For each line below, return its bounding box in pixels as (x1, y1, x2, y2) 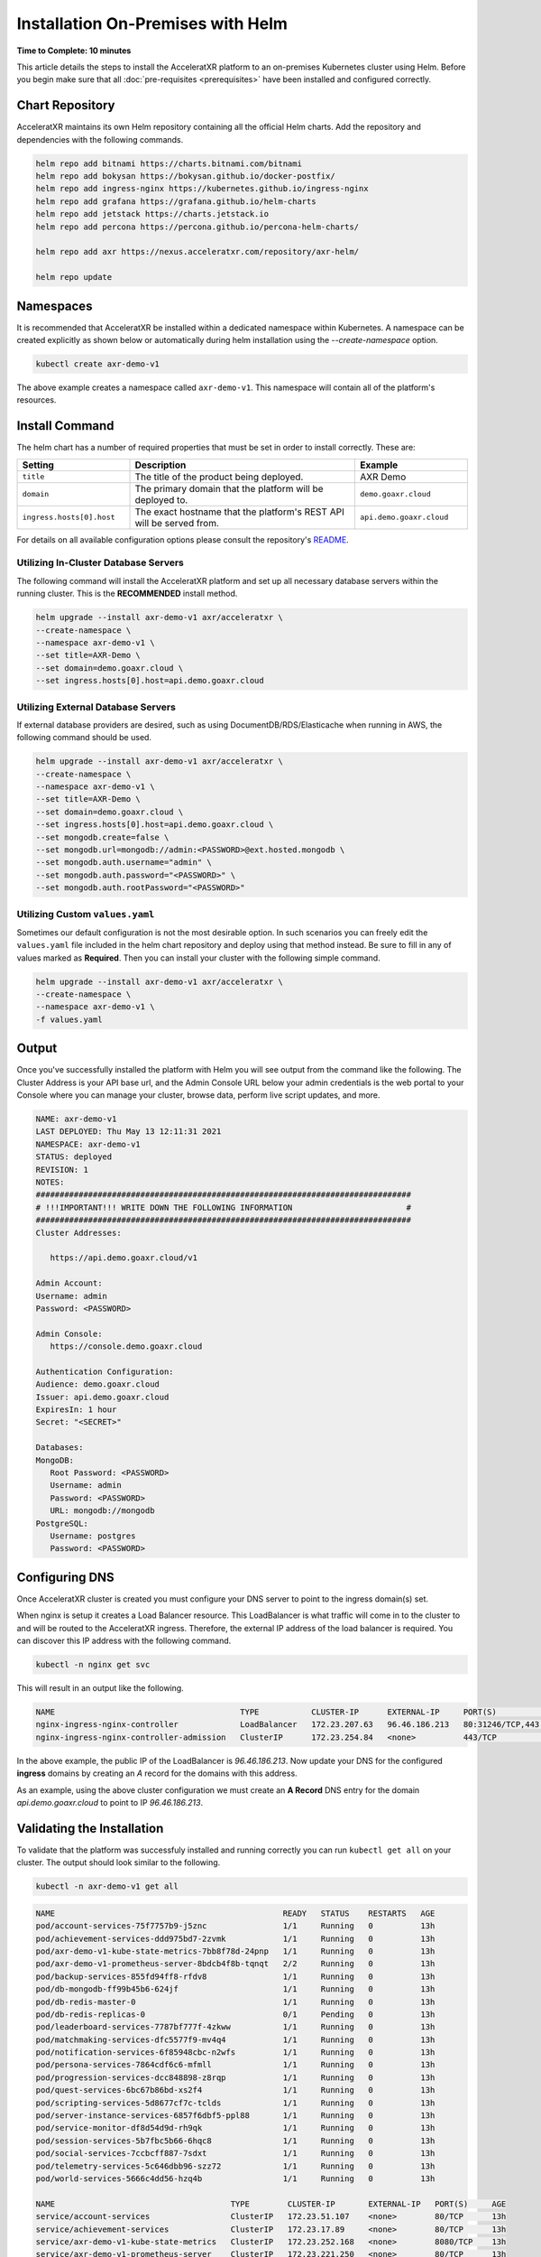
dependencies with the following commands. (16, 134, 184, 144)
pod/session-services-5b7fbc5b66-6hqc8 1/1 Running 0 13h (35, 2135, 436, 2146)
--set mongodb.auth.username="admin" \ (35, 858, 212, 868)
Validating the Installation (16, 1820, 164, 1836)
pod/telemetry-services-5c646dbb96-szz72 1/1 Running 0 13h (35, 2160, 436, 2171)
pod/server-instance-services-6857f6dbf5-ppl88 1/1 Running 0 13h (35, 2111, 436, 2121)
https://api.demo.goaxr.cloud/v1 (50, 1253, 198, 1263)
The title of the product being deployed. (134, 470, 304, 483)
